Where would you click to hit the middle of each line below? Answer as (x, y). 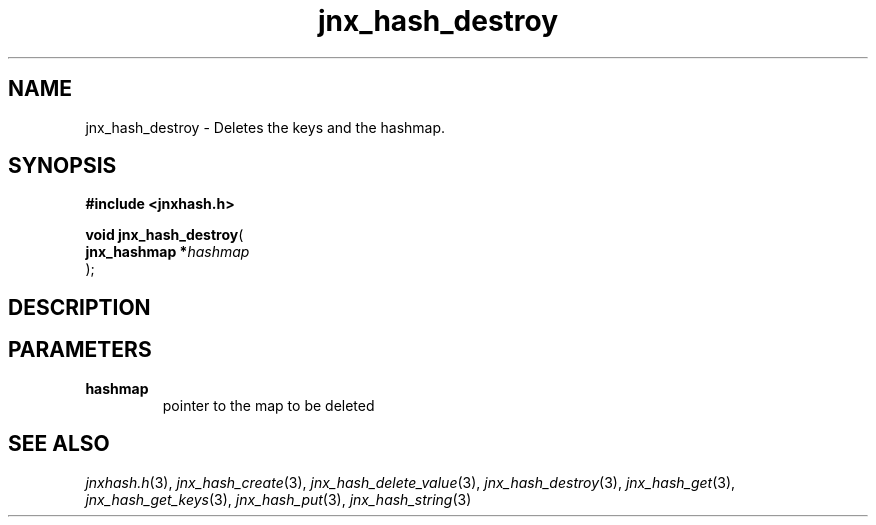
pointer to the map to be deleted (268, 405)
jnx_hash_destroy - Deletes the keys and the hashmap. (265, 127)
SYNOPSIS (62, 166)
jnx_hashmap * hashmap (167, 252)
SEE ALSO (59, 444)
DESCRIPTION (79, 307)
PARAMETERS (80, 350)
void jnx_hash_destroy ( (164, 235)
